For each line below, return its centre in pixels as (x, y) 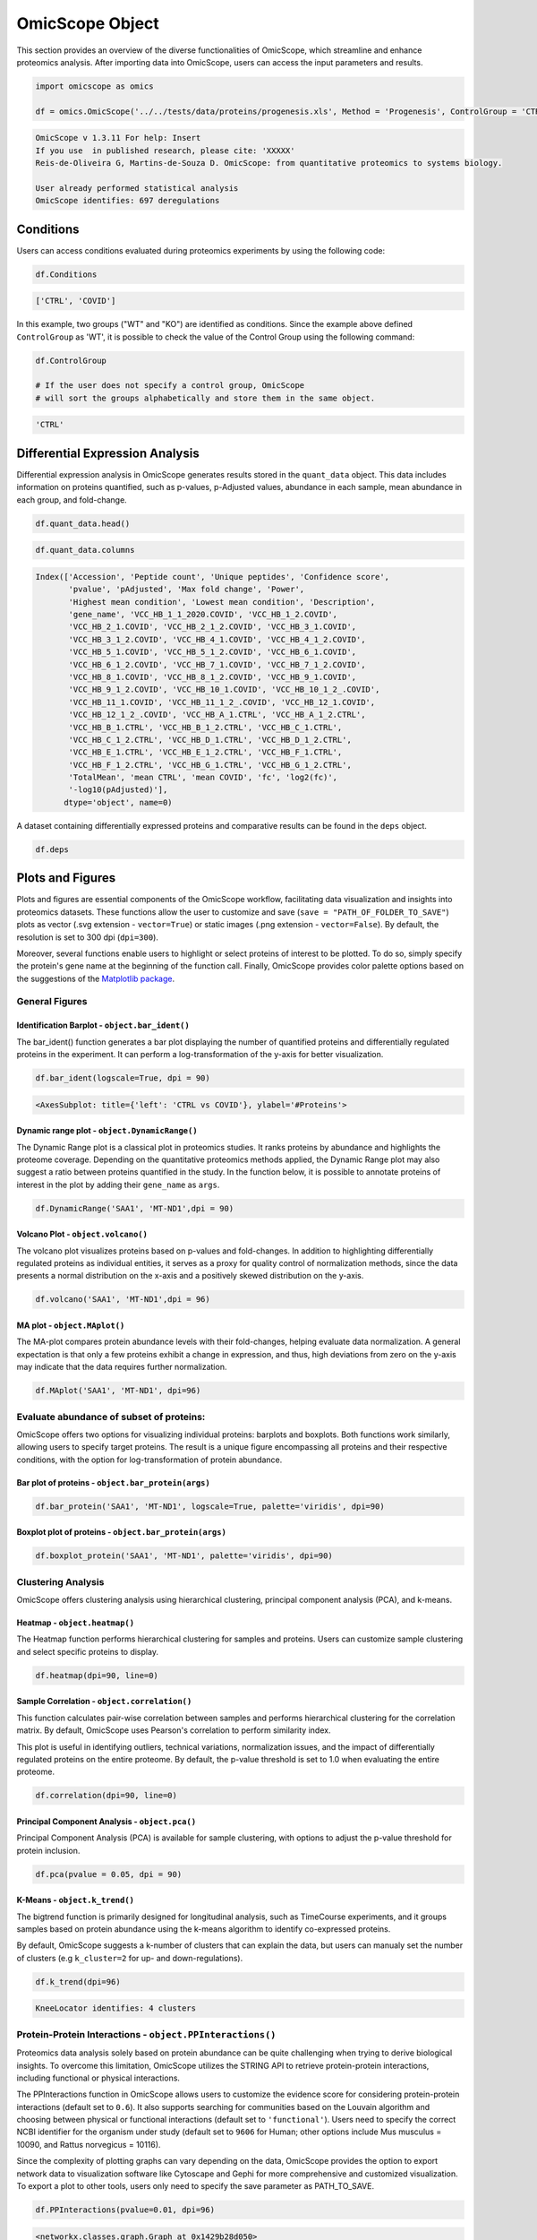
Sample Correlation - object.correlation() (104, 1702)
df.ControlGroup (71, 360)
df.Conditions (66, 274)
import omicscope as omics (94, 86)
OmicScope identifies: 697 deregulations (128, 201)
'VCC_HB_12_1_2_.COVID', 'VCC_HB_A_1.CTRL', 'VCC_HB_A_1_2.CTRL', (217, 715)
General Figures (52, 1002)
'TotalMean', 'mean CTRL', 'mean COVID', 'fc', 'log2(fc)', (203, 778)
